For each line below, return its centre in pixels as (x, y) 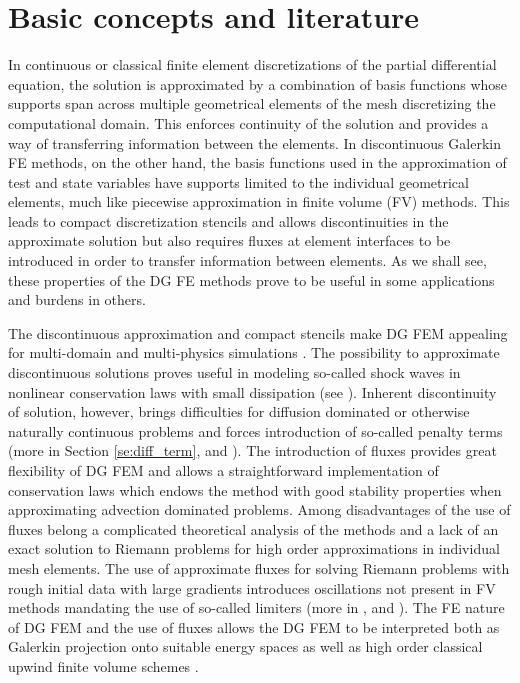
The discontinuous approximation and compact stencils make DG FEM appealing (258, 332)
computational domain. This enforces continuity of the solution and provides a (248, 122)
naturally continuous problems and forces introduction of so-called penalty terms (255, 430)
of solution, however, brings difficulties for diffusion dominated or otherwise (239, 411)
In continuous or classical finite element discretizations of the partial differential (252, 64)
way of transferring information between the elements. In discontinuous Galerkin (254, 142)
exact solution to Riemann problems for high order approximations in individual (254, 548)
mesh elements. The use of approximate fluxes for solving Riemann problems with (259, 567)
